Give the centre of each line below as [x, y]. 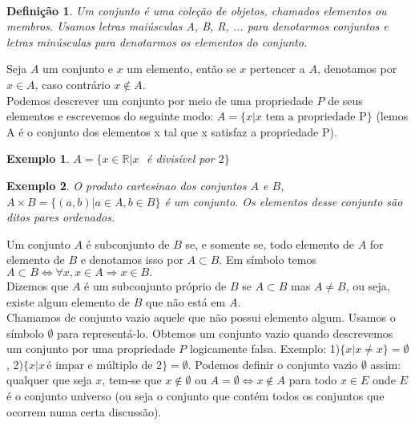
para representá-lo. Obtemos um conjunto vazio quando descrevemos [225, 333]
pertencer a [277, 69]
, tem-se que [132, 380]
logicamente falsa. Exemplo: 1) [265, 349]
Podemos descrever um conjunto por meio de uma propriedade [160, 100]
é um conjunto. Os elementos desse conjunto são [284, 201]
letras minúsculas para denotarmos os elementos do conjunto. [157, 41]
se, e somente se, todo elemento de [270, 243]
